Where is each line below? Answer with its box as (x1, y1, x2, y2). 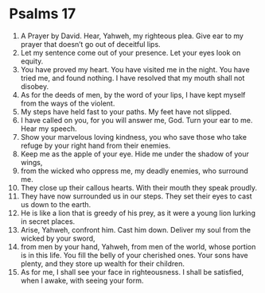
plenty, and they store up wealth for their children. (20, 259, 185, 268)
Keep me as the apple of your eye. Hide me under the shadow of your (20, 148, 250, 159)
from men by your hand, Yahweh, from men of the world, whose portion (20, 241, 256, 251)
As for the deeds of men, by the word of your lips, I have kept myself (20, 90, 246, 99)
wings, (20, 157, 43, 167)
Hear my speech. (20, 124, 78, 133)
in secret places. (20, 216, 76, 226)
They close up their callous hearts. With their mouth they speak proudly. (20, 183, 258, 192)
